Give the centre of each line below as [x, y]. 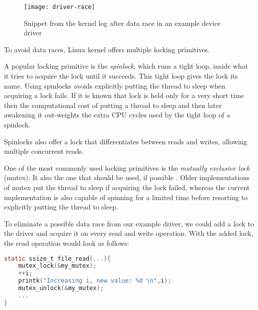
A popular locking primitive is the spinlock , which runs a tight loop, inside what [126, 66]
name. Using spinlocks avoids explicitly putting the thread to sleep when [115, 85]
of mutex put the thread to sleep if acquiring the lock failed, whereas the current [127, 187]
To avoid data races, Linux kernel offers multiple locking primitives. [107, 49]
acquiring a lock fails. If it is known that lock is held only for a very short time [124, 95]
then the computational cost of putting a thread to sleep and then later [113, 105]
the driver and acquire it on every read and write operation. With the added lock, [129, 233]
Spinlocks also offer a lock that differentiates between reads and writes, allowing [126, 141]
